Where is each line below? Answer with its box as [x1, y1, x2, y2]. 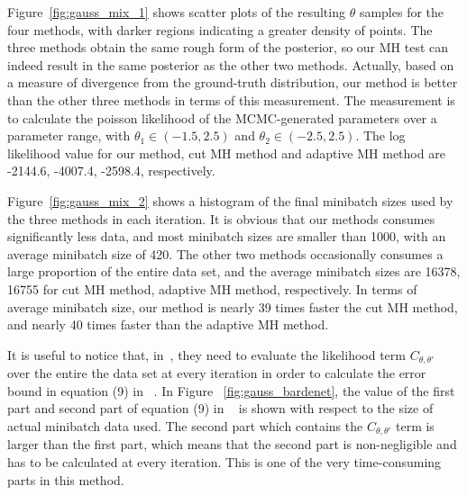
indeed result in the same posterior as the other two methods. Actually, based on [7, 55, 454, 74]
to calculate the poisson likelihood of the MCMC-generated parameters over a [7, 108, 437, 127]
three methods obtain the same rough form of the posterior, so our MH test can [7, 38, 449, 57]
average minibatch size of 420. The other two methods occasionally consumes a [7, 244, 444, 263]
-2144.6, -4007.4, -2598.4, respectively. [7, 161, 215, 180]
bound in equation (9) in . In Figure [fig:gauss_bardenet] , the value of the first [7, 381, 455, 400]
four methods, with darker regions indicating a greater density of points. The [7, 20, 433, 39]
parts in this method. [7, 470, 124, 489]
